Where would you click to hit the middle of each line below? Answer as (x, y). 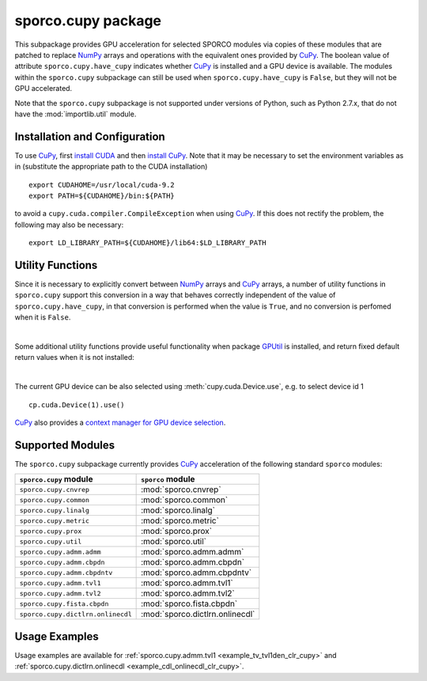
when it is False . (43, 317)
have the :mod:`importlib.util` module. (76, 114)
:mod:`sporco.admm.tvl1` (187, 583)
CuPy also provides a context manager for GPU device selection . (120, 422)
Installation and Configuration (90, 136)
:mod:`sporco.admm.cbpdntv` (196, 573)
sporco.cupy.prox (51, 531)
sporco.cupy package (88, 21)
